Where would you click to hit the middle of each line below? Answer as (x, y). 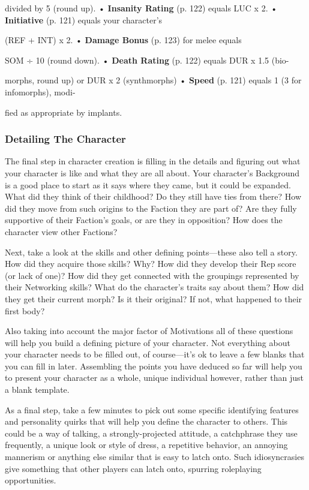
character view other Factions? (61, 231)
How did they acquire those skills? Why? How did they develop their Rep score (151, 264)
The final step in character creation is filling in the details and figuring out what (153, 161)
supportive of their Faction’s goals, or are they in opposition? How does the (144, 220)
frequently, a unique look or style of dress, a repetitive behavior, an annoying (146, 445)
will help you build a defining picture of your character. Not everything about (148, 342)
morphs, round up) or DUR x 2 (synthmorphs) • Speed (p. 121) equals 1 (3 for (153, 80)
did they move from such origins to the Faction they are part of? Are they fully (151, 208)
